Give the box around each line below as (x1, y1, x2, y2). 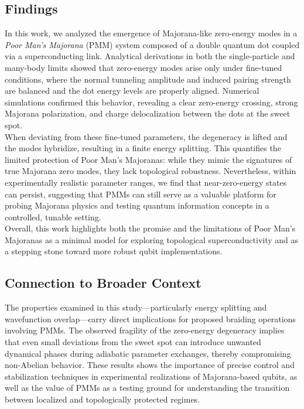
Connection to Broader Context (5, 274, 201, 292)
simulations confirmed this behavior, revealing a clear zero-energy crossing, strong (5, 96, 298, 108)
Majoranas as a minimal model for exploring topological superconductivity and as (5, 233, 299, 246)
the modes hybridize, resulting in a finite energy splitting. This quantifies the (5, 142, 281, 154)
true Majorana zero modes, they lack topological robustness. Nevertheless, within (5, 165, 296, 177)
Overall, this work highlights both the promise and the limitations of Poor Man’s (5, 222, 296, 234)
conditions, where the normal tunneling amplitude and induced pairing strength (5, 73, 291, 85)
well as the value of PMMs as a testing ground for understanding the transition (5, 381, 290, 394)
